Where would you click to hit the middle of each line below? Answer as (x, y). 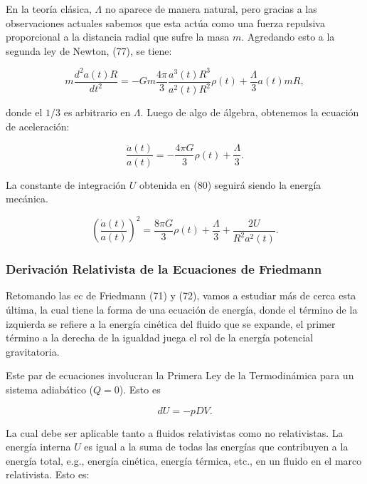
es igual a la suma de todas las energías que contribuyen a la (216, 447)
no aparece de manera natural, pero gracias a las (211, 9)
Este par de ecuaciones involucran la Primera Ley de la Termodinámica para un (180, 375)
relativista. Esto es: (48, 474)
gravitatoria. (33, 351)
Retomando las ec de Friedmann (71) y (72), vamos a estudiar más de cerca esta (181, 295)
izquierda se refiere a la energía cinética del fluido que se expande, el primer (171, 323)
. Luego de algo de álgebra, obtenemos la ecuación (250, 112)
